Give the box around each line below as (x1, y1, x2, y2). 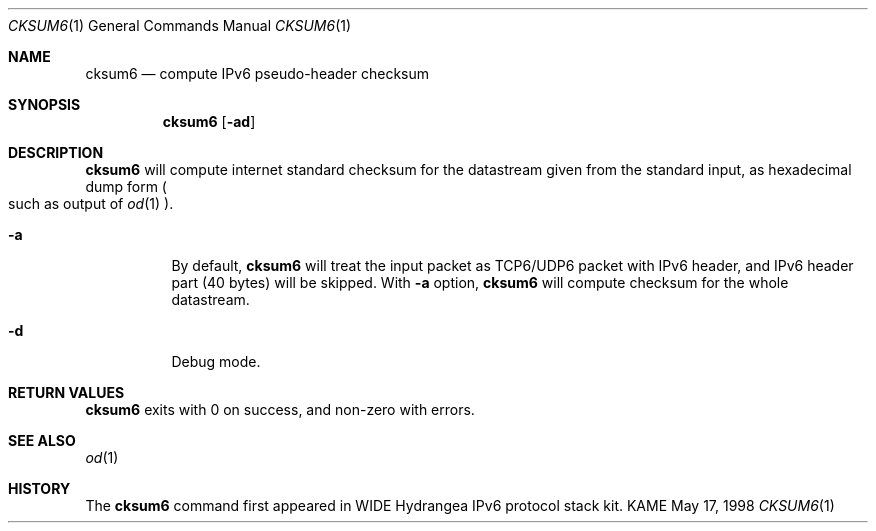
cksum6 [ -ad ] (162, 113, 256, 130)
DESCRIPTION (8, 144, 104, 161)
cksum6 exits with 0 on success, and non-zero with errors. (85, 401, 475, 418)
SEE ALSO (8, 432, 76, 449)
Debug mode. (171, 353, 261, 370)
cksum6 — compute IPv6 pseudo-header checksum (85, 65, 430, 82)
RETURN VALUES (8, 384, 125, 401)
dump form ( (85, 178, 167, 195)
